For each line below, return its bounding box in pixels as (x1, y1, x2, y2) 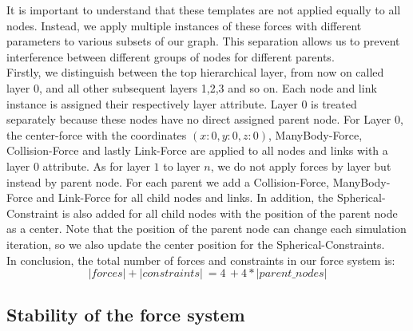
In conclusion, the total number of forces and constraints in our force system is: (6, 251, 395, 268)
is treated (311, 95, 357, 112)
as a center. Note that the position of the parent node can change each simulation (6, 220, 407, 237)
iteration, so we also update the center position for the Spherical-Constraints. (6, 235, 385, 252)
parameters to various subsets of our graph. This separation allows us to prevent (6, 33, 400, 49)
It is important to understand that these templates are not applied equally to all (6, 2, 401, 18)
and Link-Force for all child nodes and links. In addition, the (36, 189, 334, 206)
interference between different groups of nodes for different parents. (6, 48, 335, 65)
